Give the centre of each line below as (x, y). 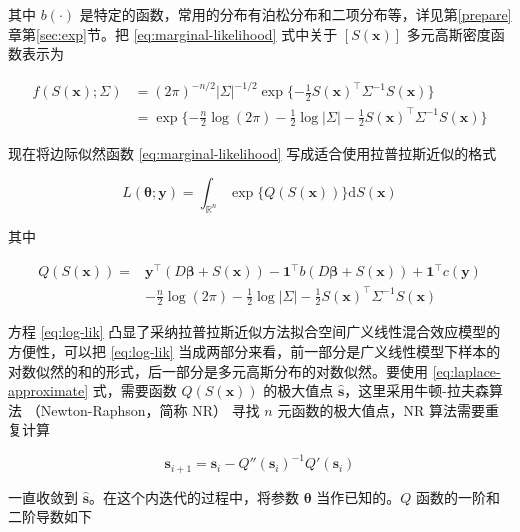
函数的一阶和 (458, 496)
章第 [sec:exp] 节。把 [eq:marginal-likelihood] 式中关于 (173, 33)
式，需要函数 (134, 390)
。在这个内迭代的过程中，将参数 (194, 496)
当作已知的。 (358, 496)
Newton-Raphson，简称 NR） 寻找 (150, 409)
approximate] (48, 390)
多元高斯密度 (448, 33)
